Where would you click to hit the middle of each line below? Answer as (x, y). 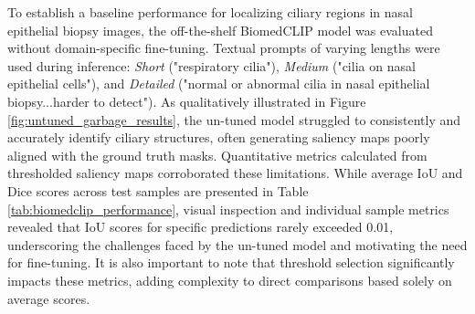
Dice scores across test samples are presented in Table (158, 190)
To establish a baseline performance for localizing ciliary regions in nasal (210, 12)
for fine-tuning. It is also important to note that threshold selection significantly (231, 262)
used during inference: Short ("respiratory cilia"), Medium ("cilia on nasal (211, 65)
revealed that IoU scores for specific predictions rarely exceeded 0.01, (201, 227)
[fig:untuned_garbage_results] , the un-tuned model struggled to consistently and (234, 119)
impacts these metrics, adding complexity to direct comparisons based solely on (230, 280)
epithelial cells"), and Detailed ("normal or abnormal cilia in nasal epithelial (219, 84)
